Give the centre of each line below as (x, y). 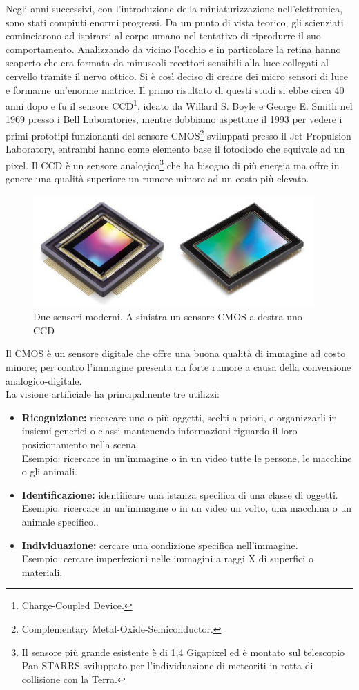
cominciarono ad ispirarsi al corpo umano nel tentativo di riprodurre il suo (163, 36)
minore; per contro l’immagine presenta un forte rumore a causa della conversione (178, 367)
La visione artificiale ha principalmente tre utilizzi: (113, 394)
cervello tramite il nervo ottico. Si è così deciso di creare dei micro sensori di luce (177, 76)
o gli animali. (49, 471)
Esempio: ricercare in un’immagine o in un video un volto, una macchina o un (186, 508)
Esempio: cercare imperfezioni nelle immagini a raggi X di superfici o (167, 558)
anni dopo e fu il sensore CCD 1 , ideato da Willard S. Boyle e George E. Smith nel (179, 105)
